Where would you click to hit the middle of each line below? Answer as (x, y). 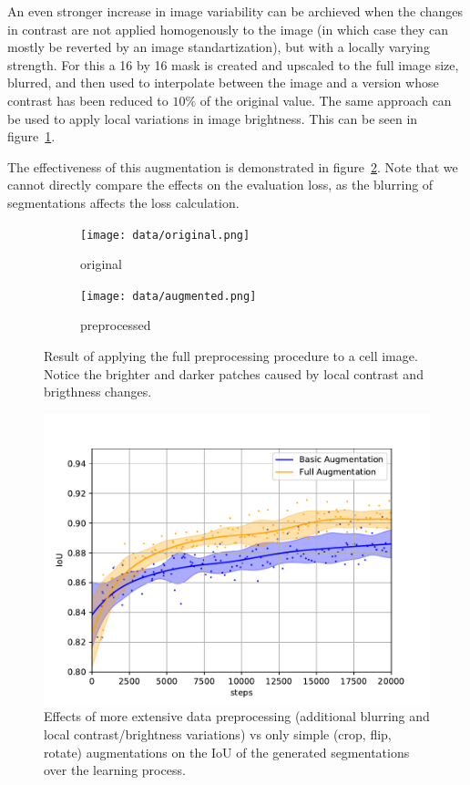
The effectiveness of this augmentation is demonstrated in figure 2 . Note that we (233, 166)
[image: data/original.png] (165, 235)
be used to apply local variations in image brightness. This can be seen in (213, 118)
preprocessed (116, 325)
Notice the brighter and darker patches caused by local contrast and (234, 373)
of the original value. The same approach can (326, 100)
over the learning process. (115, 770)
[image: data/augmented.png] (169, 296)
